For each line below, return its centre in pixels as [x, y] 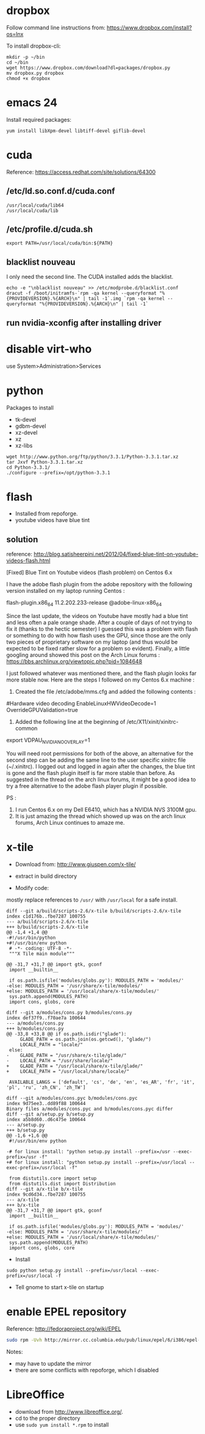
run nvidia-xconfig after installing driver [84, 322]
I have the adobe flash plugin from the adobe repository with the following [99, 584]
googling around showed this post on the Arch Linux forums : [83, 655]
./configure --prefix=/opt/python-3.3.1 [59, 472]
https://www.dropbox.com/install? [149, 28]
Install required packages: [39, 119]
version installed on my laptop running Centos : [66, 591]
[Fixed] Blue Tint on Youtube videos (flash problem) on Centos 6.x [89, 573]
